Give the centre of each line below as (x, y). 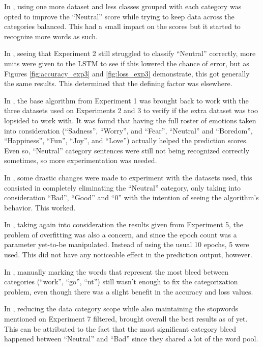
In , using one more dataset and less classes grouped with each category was (123, 6)
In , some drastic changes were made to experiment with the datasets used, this (128, 177)
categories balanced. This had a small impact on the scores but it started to (122, 26)
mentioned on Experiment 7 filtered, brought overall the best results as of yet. (126, 319)
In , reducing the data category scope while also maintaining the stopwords (121, 309)
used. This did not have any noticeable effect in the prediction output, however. (128, 255)
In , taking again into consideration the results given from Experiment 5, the (124, 224)
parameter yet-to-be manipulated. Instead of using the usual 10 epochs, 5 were (127, 244)
